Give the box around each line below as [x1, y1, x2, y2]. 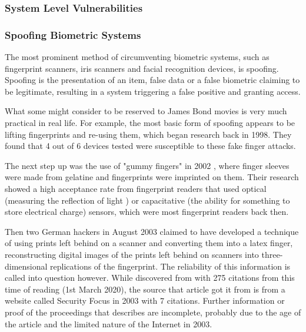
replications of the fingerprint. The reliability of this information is [50, 260, 291, 272]
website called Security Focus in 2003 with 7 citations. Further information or [5, 294, 285, 307]
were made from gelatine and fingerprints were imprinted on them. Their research [5, 171, 299, 183]
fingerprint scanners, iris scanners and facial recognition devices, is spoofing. [5, 62, 279, 74]
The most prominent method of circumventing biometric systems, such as [5, 51, 270, 63]
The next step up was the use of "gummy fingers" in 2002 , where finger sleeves [5, 159, 290, 171]
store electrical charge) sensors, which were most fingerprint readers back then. [5, 205, 289, 218]
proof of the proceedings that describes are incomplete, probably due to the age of [5, 306, 301, 318]
